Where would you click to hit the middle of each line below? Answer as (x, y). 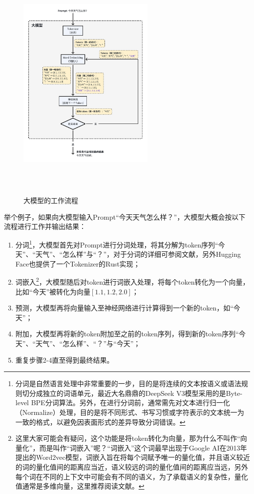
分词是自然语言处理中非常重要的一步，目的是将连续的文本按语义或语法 (128, 383)
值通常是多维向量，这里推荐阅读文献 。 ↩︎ (80, 486)
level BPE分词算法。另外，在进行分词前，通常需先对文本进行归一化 (123, 402)
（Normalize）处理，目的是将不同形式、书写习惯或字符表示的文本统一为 (130, 412)
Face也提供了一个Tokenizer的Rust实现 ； (78, 263)
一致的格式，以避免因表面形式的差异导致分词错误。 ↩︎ (100, 422)
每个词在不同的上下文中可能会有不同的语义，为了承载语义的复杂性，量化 (132, 476)
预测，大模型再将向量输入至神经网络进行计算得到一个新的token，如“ (124, 308)
